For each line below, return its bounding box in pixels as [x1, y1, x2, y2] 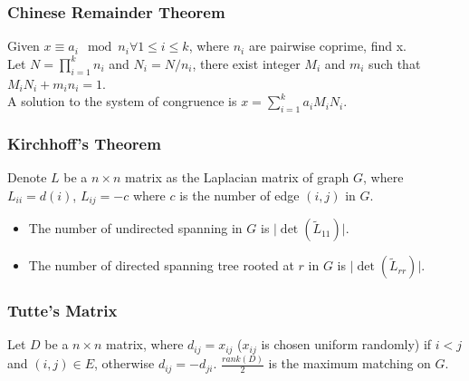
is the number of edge [179, 185, 300, 204]
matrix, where [106, 335, 184, 354]
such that [368, 54, 421, 73]
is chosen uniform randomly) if [261, 335, 432, 354]
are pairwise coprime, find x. [248, 36, 407, 55]
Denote [7, 168, 47, 187]
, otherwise [94, 354, 155, 373]
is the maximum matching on [268, 354, 431, 373]
